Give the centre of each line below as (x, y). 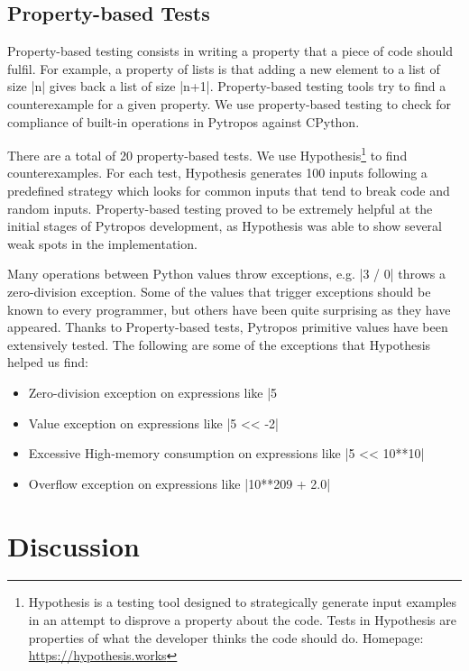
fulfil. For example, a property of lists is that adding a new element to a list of (224, 68)
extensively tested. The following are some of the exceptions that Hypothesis (219, 344)
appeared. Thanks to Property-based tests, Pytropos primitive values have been (228, 327)
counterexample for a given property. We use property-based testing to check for (230, 103)
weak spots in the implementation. (102, 243)
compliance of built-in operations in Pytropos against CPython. (184, 121)
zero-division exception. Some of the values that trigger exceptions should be (219, 291)
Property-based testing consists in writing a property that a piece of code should (230, 51)
